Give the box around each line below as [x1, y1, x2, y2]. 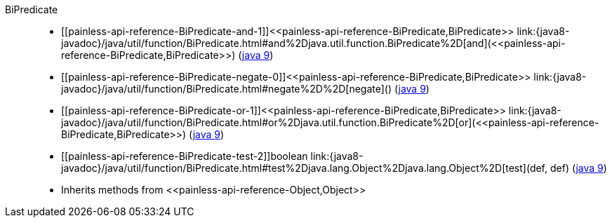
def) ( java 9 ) [550, 162, 607, 174]
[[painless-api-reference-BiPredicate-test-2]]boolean [61, 150, 308, 162]
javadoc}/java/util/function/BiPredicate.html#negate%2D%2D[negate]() [61, 83, 392, 95]
